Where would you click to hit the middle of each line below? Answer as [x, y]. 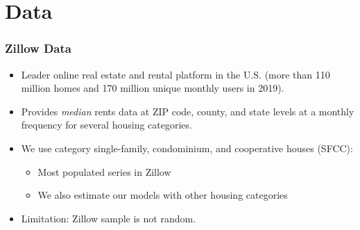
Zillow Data [38, 48]
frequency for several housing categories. [106, 125]
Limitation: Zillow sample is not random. [109, 218]
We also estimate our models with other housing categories [163, 195]
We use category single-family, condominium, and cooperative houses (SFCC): [187, 148]
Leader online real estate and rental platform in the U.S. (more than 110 [175, 74]
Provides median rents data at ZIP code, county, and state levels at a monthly [188, 111]
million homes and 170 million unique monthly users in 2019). [153, 88]
